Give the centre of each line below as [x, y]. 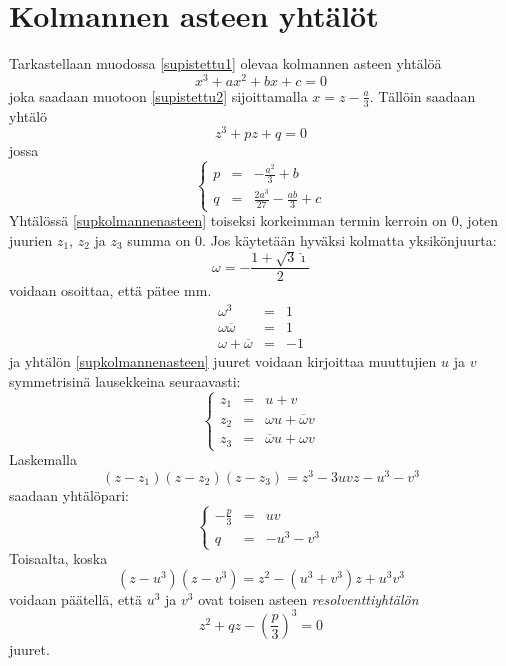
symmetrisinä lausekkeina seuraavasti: [125, 381]
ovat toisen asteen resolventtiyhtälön [308, 598]
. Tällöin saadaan [422, 95]
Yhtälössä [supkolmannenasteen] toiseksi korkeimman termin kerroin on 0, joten [254, 220]
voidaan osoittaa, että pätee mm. [110, 290]
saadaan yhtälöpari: [69, 494]
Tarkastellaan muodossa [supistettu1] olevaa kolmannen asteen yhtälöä [225, 63]
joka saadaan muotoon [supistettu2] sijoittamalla [158, 95]
